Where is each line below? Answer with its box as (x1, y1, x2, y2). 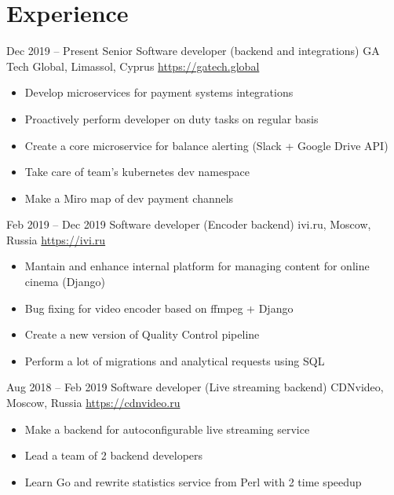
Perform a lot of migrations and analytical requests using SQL (24, 352, 325, 368)
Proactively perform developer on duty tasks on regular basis (24, 110, 319, 126)
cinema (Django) (24, 273, 105, 290)
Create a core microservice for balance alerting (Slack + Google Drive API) (24, 137, 389, 153)
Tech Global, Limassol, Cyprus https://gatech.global (6, 57, 260, 74)
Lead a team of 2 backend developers (24, 447, 203, 464)
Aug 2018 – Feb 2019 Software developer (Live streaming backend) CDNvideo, (6, 379, 384, 395)
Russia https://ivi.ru (6, 231, 106, 247)
